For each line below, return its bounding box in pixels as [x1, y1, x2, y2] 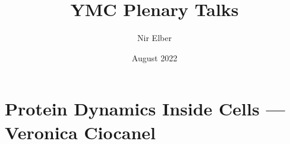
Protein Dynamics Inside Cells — [5, 96, 285, 121]
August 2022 [131, 51, 178, 64]
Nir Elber [137, 32, 172, 44]
